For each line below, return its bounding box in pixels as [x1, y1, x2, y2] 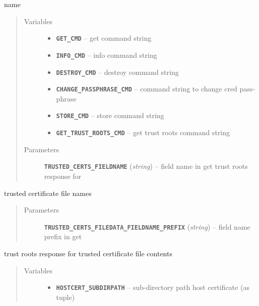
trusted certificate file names [4, 187, 92, 198]
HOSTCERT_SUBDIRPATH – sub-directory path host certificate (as [56, 282, 249, 292]
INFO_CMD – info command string [56, 49, 157, 60]
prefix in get [44, 231, 82, 242]
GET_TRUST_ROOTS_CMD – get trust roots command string [56, 127, 230, 138]
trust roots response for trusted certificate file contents [4, 248, 172, 258]
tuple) [56, 291, 75, 302]
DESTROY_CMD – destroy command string [56, 66, 179, 77]
